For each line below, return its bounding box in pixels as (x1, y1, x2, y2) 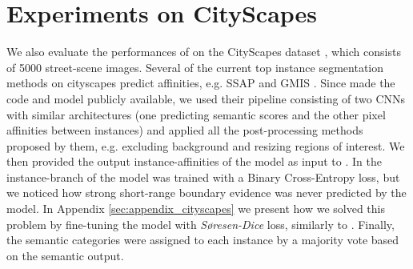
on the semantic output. (6, 247, 124, 263)
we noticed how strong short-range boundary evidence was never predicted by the (6, 184, 407, 201)
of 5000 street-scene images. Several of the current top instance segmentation (6, 58, 384, 75)
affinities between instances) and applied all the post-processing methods (6, 122, 363, 139)
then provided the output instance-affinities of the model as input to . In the (6, 153, 382, 170)
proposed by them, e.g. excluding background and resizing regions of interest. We (6, 137, 405, 154)
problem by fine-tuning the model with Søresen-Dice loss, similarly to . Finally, (6, 215, 395, 232)
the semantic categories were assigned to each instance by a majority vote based (6, 231, 399, 248)
